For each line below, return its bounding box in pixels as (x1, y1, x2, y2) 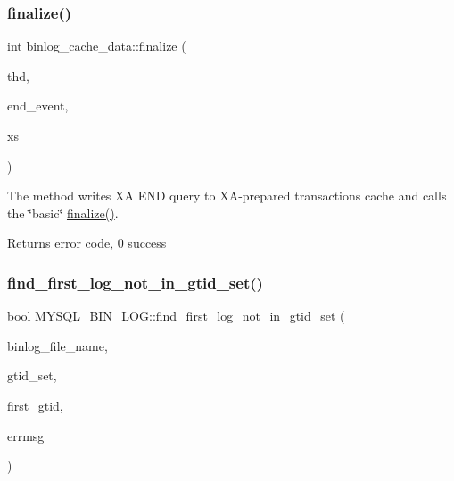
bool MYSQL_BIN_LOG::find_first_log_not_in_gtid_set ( (7, 306, 345, 325)
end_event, (7, 96, 69, 115)
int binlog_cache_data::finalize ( (7, 37, 186, 55)
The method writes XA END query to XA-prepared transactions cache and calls (7, 186, 447, 205)
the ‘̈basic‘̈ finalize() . (7, 203, 119, 222)
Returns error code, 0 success (7, 233, 167, 252)
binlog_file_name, (7, 336, 108, 355)
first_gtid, (7, 395, 63, 414)
